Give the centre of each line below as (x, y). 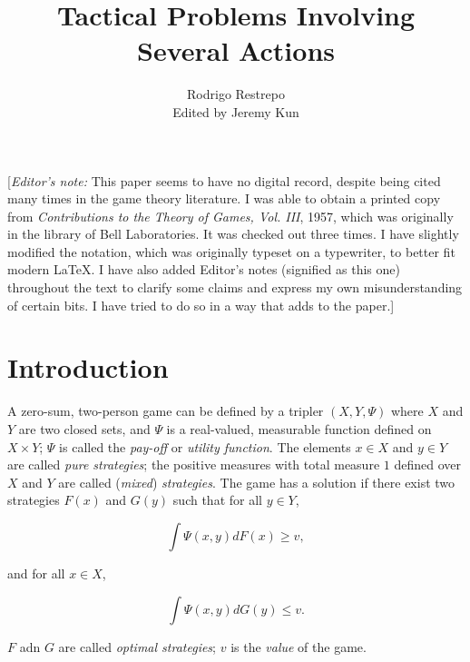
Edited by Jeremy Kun (236, 111)
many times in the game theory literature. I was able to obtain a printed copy (224, 198)
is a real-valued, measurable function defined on (299, 428)
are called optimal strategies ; (137, 646)
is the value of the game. (299, 646)
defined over (427, 464)
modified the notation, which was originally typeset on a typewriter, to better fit (231, 251)
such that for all (217, 500)
